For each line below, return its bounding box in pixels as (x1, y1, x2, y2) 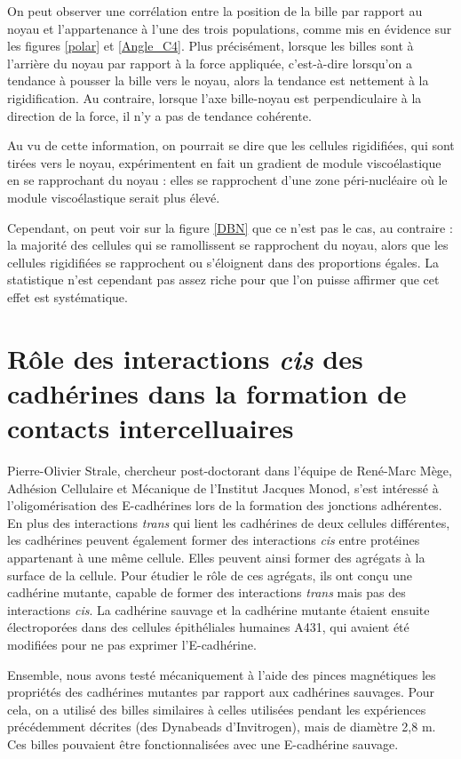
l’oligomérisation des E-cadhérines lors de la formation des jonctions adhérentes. (7, 496, 442, 515)
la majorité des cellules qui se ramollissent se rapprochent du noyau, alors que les (7, 236, 449, 254)
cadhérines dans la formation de (7, 374, 407, 411)
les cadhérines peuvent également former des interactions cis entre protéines (7, 531, 420, 549)
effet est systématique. (7, 287, 128, 306)
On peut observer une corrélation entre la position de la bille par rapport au (7, 2, 423, 20)
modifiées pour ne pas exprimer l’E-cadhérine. (7, 635, 257, 653)
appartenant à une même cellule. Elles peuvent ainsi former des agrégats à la (7, 547, 425, 566)
